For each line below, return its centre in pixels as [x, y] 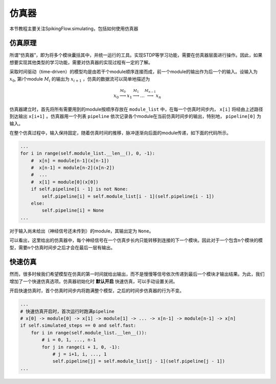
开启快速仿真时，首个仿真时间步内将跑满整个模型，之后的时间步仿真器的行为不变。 [97, 291]
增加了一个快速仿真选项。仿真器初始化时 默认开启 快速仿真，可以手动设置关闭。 [94, 281]
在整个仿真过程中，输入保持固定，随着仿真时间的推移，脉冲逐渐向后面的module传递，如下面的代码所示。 [120, 133]
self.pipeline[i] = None [73, 211]
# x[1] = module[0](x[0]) [65, 182]
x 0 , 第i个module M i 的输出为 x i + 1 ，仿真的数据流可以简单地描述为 [80, 79]
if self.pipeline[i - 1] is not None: [79, 189]
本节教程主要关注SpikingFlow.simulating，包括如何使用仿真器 [74, 29]
